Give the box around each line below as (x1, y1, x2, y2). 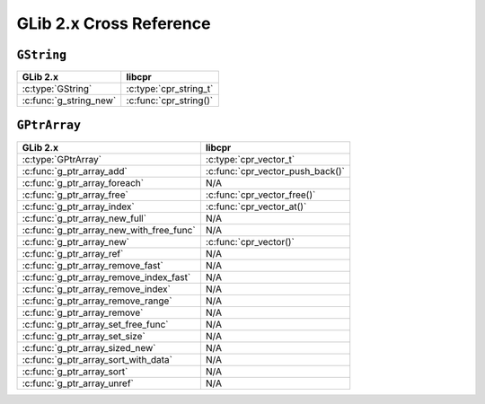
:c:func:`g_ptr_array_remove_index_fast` (22, 270, 191, 283)
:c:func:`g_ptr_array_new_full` (22, 212, 147, 224)
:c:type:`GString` (22, 83, 93, 95)
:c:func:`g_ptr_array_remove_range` (22, 294, 172, 307)
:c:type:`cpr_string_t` (126, 83, 214, 95)
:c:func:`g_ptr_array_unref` (22, 377, 134, 390)
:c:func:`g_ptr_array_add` (22, 164, 128, 177)
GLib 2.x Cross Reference (16, 13, 211, 33)
